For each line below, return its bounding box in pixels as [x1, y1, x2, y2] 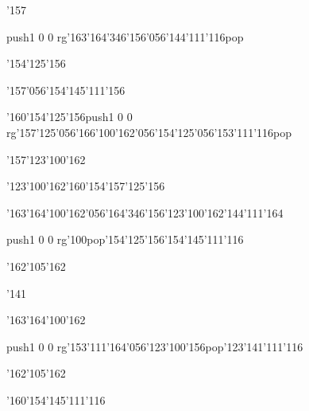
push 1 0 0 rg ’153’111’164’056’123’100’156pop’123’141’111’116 [6, 338, 303, 354]
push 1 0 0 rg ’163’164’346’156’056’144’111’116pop [6, 28, 244, 45]
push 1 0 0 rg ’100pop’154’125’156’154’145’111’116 [6, 231, 244, 248]
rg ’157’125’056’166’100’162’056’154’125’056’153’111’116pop [6, 123, 292, 140]
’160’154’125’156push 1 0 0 [6, 108, 133, 125]
